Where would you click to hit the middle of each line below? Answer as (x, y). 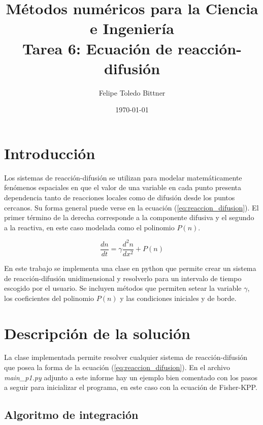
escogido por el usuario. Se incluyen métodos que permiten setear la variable (123, 288)
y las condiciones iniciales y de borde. (178, 298)
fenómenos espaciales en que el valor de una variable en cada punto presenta (123, 187)
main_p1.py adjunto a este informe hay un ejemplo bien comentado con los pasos (131, 377)
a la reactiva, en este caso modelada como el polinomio (89, 227)
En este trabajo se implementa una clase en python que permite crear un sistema (130, 268)
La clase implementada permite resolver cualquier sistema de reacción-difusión (126, 357)
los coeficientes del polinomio (49, 298)
